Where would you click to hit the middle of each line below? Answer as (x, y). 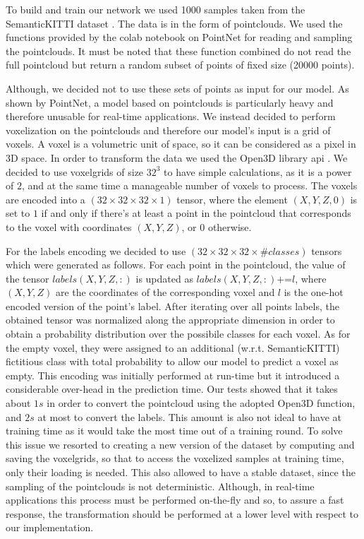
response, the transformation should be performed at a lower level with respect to (182, 513)
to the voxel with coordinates (69, 226)
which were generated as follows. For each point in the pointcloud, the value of (176, 265)
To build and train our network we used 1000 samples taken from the (156, 9)
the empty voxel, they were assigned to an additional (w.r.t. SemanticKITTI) (173, 347)
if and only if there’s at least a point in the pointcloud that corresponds (196, 213)
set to (18, 213)
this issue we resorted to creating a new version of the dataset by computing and (180, 444)
